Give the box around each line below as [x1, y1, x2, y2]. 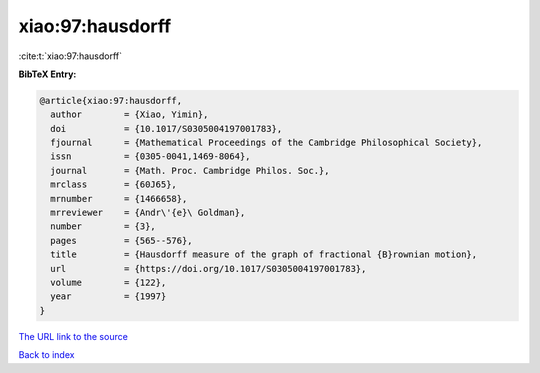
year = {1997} [50, 291, 167, 302]
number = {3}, [50, 221, 157, 232]
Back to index [18, 349, 75, 361]
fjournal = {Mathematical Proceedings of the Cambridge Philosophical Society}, [50, 137, 483, 149]
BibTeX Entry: [18, 68, 77, 80]
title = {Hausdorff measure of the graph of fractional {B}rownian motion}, [50, 249, 478, 260]
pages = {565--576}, [50, 235, 194, 246]
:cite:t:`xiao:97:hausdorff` [18, 50, 123, 62]
